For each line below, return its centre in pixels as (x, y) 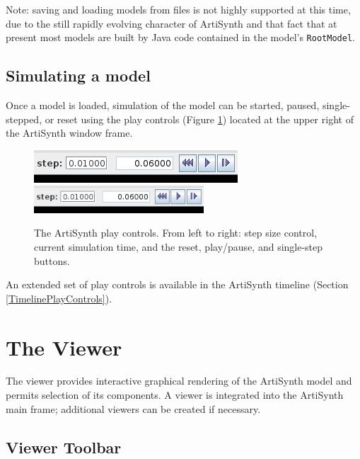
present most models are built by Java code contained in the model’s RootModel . (180, 37)
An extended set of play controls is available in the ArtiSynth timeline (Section (177, 284)
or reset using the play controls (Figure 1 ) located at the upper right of (199, 119)
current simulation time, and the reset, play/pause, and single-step (179, 246)
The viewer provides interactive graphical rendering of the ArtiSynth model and (179, 381)
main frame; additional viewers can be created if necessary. (133, 408)
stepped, (24, 119)
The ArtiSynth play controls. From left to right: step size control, (176, 233)
